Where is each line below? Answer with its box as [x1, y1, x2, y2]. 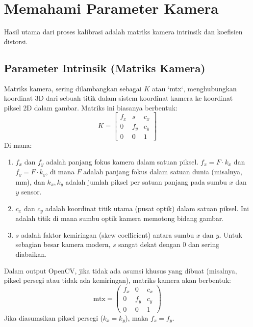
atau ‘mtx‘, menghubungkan [152, 83, 237, 93]
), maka [125, 312, 149, 323]
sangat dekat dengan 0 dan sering [118, 239, 220, 249]
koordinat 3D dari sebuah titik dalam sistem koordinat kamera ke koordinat [4, 93, 233, 103]
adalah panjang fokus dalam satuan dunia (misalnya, [83, 166, 242, 177]
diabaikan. [15, 249, 47, 259]
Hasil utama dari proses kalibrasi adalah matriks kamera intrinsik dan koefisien [4, 27, 243, 37]
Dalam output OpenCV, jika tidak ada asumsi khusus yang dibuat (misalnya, [4, 265, 237, 275]
